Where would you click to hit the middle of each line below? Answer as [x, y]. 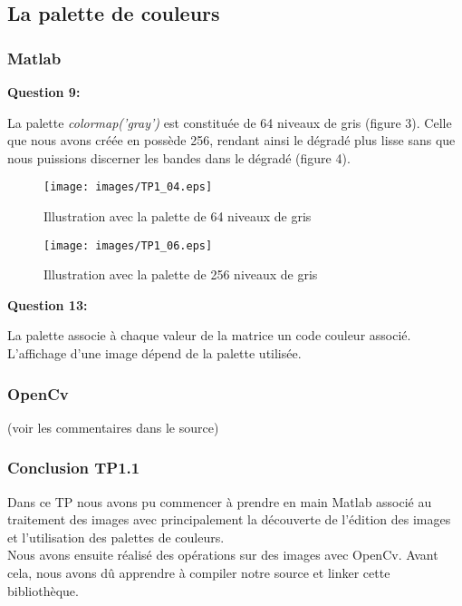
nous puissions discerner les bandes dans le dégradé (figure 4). [179, 157]
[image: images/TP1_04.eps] [128, 187]
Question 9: [44, 92]
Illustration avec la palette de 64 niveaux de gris [178, 216]
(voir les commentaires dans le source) [113, 427]
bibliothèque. [43, 590]
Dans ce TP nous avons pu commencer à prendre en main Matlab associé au [220, 501]
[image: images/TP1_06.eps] [128, 245]
